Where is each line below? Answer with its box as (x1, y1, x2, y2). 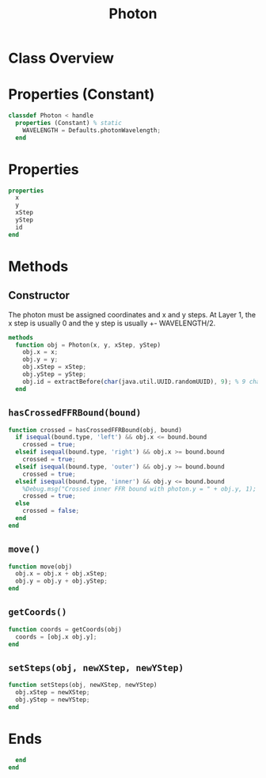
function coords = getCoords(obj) (8, 625, 123, 633)
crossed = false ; (22, 507, 80, 515)
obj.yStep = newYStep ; (15, 696, 90, 704)
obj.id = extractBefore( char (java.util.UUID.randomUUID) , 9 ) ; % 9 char (22, 378, 264, 385)
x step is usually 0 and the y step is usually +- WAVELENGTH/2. (8, 318, 216, 328)
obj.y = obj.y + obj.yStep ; (15, 577, 108, 586)
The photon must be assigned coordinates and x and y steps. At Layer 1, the (8, 309, 256, 319)
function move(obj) (8, 563, 73, 571)
